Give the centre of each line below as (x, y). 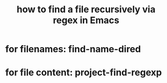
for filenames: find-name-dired (73, 49)
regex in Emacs (86, 20)
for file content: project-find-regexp (84, 72)
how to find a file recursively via (86, 9)
